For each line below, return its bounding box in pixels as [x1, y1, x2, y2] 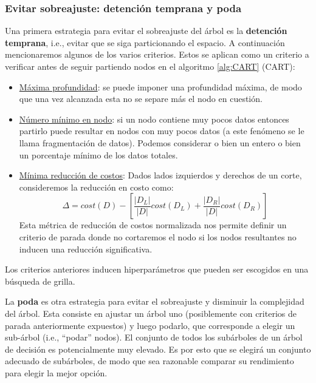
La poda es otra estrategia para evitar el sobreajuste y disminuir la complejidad [5, 295, 304, 308]
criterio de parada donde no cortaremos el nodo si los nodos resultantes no [19, 230, 297, 243]
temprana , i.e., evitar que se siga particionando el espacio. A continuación [5, 36, 285, 49]
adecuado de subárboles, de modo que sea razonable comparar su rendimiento [5, 354, 294, 367]
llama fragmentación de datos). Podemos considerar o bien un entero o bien [19, 136, 301, 149]
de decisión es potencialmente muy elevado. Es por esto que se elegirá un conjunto [5, 342, 311, 355]
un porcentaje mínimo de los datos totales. [19, 148, 178, 161]
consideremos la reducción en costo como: [19, 180, 174, 193]
